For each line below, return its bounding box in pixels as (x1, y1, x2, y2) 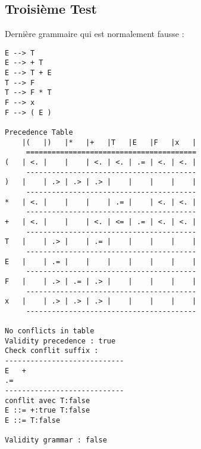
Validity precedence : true (5, 336, 116, 345)
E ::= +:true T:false (5, 406, 90, 415)
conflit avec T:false (5, 396, 90, 405)
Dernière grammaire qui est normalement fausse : (5, 27, 184, 40)
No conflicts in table (5, 327, 95, 336)
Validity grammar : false (5, 436, 107, 445)
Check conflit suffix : (5, 346, 99, 355)
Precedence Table (5, 128, 73, 137)
